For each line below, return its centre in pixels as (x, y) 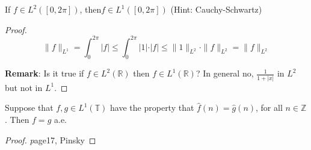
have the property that (152, 108)
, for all (269, 108)
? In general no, (225, 73)
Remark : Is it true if (45, 73)
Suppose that (29, 108)
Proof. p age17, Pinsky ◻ (51, 139)
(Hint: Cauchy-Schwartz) (216, 9)
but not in (24, 87)
